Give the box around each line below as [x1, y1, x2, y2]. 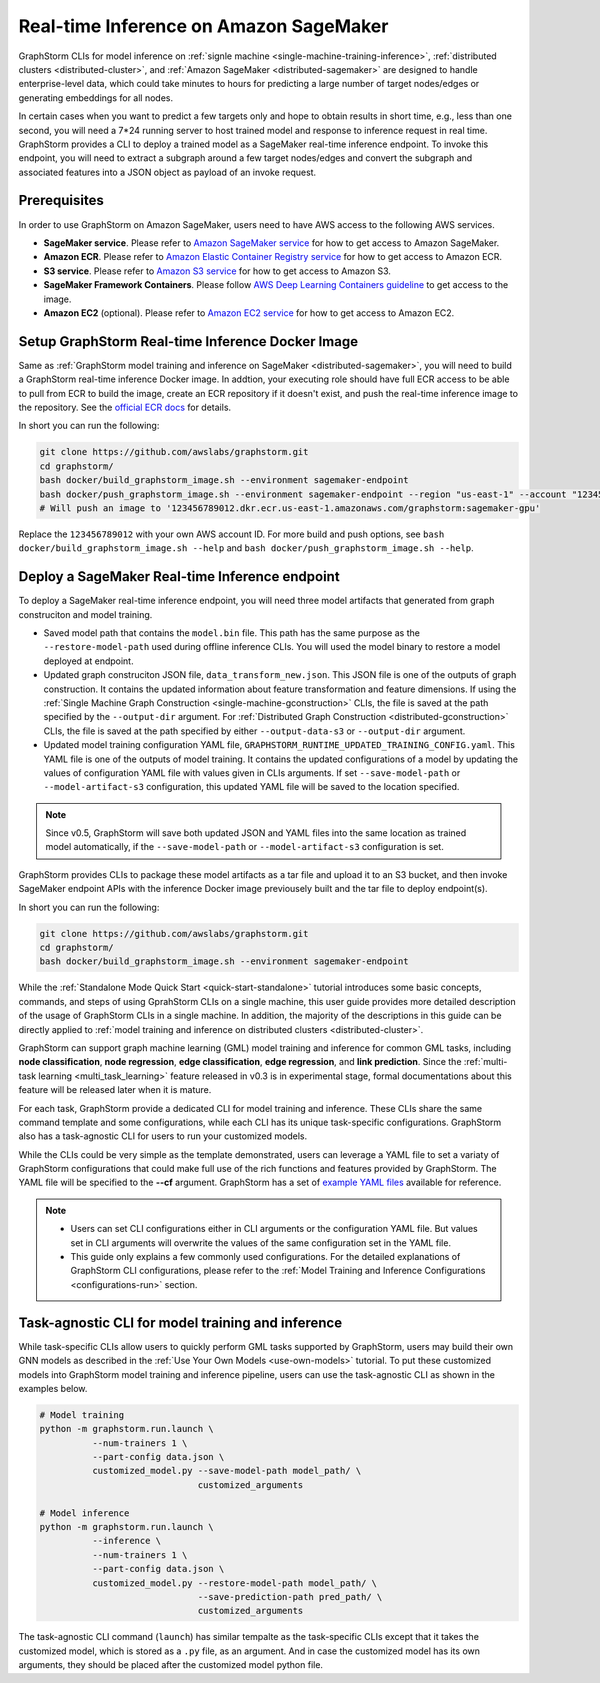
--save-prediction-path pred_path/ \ [197, 1591, 383, 1602]
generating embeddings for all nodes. [18, 91, 174, 104]
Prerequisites [18, 192, 104, 209]
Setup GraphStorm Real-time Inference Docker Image [18, 333, 359, 350]
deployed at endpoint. [43, 655, 134, 667]
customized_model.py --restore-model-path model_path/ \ [91, 1577, 378, 1589]
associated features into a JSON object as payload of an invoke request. [18, 166, 317, 178]
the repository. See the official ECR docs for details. [18, 401, 232, 413]
